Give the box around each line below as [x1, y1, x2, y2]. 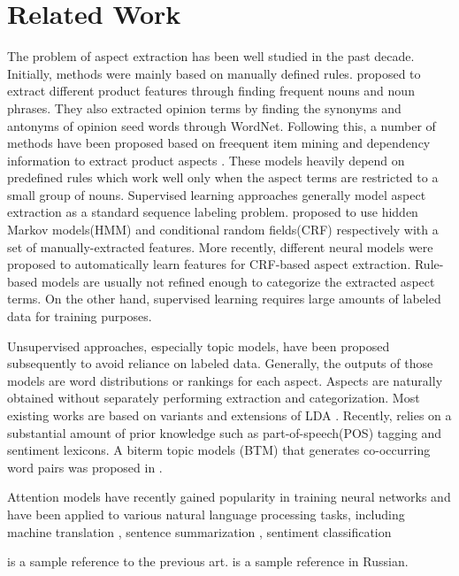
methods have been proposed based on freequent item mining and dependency [7, 134, 431, 152]
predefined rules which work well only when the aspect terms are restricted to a [7, 168, 439, 187]
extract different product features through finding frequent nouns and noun [7, 81, 415, 100]
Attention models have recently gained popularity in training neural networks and [7, 488, 451, 506]
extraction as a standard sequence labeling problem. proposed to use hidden [7, 203, 418, 221]
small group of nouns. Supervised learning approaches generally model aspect [7, 185, 426, 204]
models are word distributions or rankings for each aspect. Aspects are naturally [7, 371, 443, 389]
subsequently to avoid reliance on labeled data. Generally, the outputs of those [7, 354, 433, 372]
